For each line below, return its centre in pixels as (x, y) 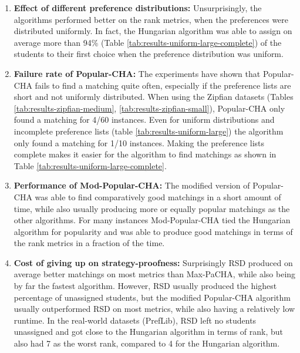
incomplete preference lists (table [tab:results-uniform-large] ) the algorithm (149, 131)
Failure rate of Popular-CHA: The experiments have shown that (137, 73)
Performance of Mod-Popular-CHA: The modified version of (132, 185)
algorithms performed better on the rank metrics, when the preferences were (151, 19)
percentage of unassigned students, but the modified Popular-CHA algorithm (152, 297)
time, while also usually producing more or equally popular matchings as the (152, 208)
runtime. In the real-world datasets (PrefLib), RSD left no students (135, 320)
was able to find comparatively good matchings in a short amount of (158, 196)
